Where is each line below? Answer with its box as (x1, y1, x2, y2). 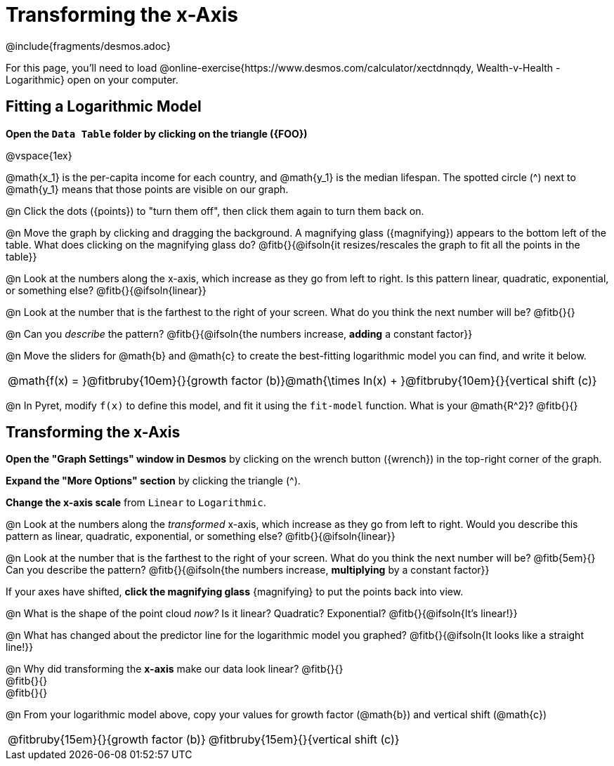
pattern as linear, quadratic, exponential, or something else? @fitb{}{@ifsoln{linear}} (6, 530, 396, 543)
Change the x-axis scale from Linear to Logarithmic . (6, 496, 266, 509)
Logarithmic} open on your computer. (6, 73, 178, 86)
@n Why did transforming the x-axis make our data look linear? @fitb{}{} (6, 663, 344, 675)
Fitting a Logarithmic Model (6, 98, 202, 116)
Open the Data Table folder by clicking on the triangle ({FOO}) (6, 127, 308, 140)
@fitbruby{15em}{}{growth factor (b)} (8, 732, 206, 747)
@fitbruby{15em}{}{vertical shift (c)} (208, 732, 400, 747)
